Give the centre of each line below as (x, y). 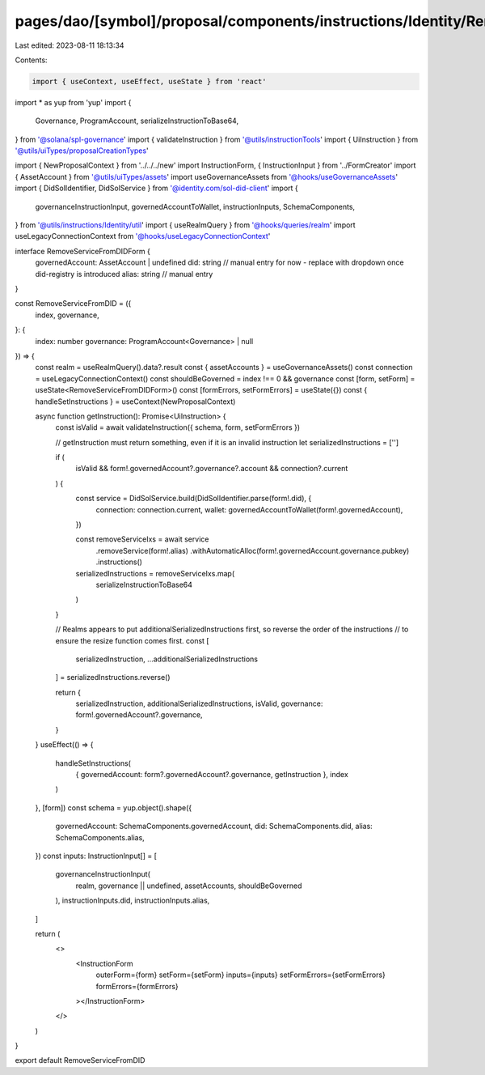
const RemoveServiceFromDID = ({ (73, 304)
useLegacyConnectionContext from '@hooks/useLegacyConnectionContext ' (143, 236)
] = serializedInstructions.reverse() (113, 678)
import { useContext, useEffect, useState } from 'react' (149, 81)
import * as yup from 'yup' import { (73, 102)
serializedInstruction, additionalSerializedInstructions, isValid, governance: (199, 703)
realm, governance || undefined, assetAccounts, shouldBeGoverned (189, 886)
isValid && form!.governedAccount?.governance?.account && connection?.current (212, 469)
